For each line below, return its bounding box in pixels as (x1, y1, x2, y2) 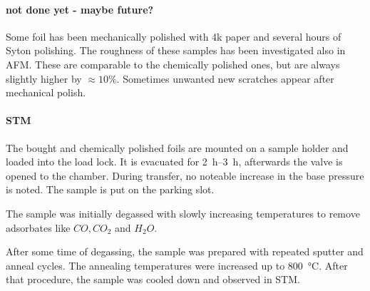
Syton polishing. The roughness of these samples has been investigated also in (6, 43, 346, 58)
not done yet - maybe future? (6, 1, 154, 16)
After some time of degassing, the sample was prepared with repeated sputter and (6, 244, 364, 259)
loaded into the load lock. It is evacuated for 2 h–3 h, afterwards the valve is (6, 154, 343, 169)
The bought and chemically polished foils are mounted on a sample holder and (6, 140, 349, 155)
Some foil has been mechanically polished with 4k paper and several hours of (6, 29, 341, 44)
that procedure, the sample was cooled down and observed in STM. (6, 272, 300, 287)
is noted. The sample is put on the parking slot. (6, 182, 215, 197)
